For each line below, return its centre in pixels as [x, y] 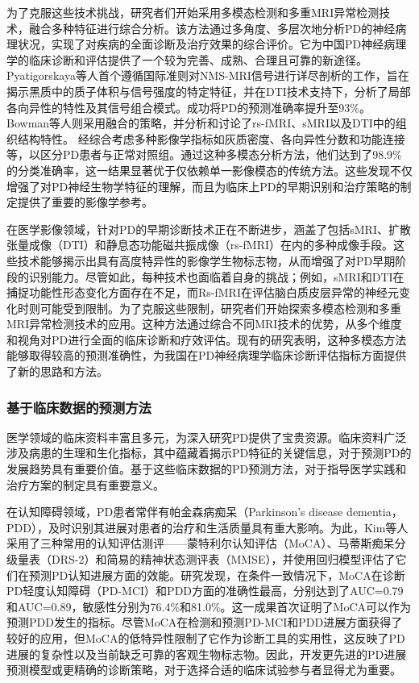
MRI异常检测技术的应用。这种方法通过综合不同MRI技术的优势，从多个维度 [204, 324]
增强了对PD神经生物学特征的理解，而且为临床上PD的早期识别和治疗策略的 [203, 186]
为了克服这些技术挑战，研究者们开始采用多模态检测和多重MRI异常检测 [193, 12]
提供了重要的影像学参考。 [85, 202]
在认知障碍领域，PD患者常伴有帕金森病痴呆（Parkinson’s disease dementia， [205, 512]
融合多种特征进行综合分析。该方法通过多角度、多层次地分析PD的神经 [212, 28]
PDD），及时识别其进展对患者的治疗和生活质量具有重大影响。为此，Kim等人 [207, 527]
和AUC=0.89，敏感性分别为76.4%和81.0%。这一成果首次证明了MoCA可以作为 [209, 606]
